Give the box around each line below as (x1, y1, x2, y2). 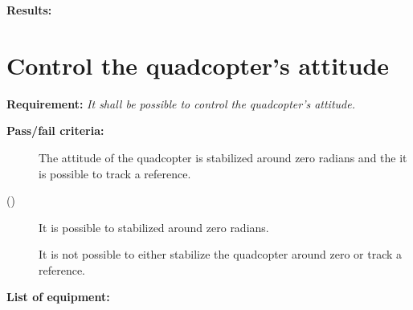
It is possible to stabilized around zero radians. (39, 218, 269, 235)
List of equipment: (6, 288, 110, 305)
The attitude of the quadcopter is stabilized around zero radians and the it (39, 149, 407, 165)
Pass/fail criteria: (6, 122, 104, 139)
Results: (6, 2, 52, 18)
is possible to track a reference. (39, 165, 191, 182)
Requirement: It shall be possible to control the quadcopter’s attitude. (6, 95, 355, 112)
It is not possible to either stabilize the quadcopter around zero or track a (39, 246, 403, 263)
